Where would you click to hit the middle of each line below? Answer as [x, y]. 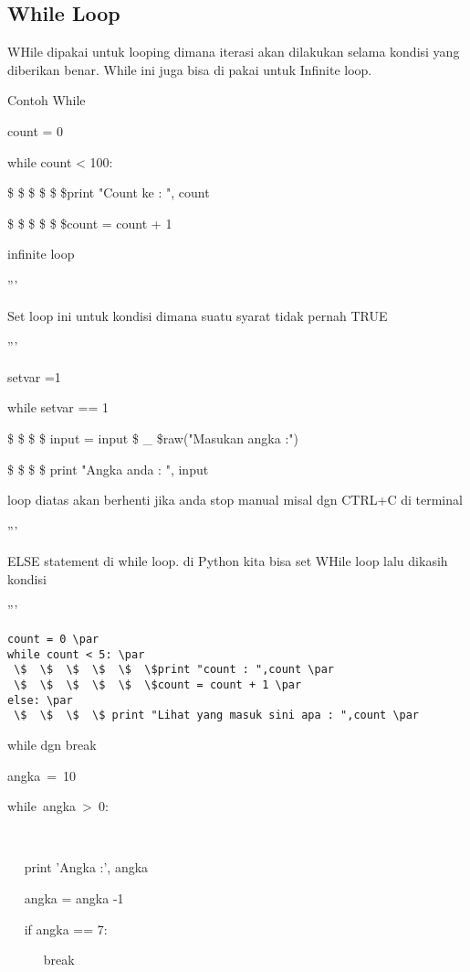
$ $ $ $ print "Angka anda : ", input [108, 469]
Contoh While [47, 100]
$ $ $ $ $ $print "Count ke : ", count [109, 192]
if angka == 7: [66, 929]
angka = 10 [42, 775]
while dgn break [52, 745]
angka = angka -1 [74, 897]
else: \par [40, 700]
